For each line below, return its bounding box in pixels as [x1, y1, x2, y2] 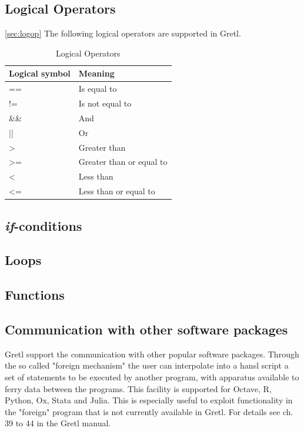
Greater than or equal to [78, 155, 168, 168]
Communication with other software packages [5, 320, 288, 338]
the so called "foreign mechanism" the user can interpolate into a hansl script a [5, 359, 289, 372]
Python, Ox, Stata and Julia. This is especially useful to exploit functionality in [5, 394, 293, 406]
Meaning [78, 67, 115, 79]
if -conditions [5, 216, 82, 234]
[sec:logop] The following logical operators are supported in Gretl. [5, 27, 241, 39]
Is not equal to [78, 97, 132, 110]
